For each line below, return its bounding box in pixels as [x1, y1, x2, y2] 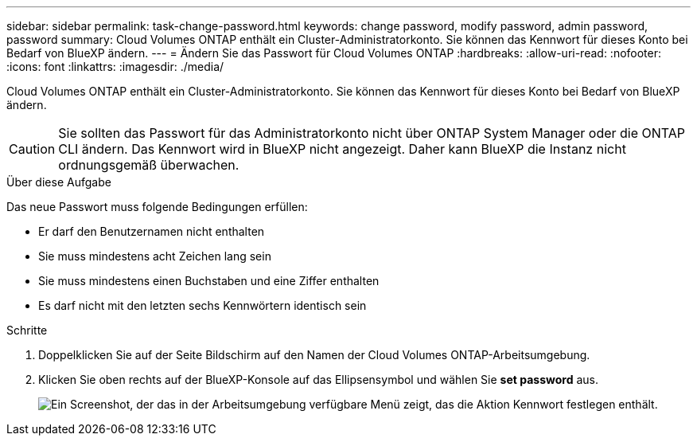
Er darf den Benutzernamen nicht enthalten [38, 225, 265, 238]
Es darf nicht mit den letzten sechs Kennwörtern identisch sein [38, 299, 367, 312]
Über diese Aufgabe [6, 175, 111, 189]
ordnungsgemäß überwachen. [58, 157, 239, 173]
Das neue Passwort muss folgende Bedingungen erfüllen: [6, 200, 308, 213]
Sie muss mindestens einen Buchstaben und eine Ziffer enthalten [38, 274, 380, 287]
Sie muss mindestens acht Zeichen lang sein [38, 249, 271, 263]
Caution [9, 141, 56, 157]
